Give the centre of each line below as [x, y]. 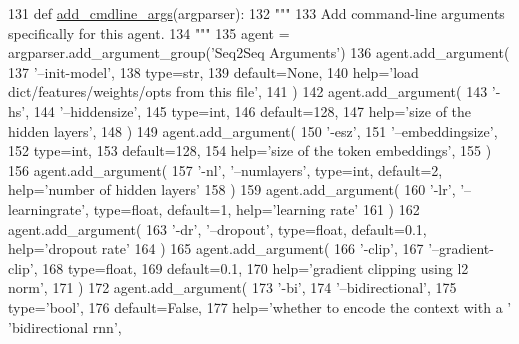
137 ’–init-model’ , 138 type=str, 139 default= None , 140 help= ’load [213, 71]
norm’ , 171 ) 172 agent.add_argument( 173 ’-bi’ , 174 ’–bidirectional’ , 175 [232, 287]
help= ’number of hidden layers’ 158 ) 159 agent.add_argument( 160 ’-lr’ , [232, 189]
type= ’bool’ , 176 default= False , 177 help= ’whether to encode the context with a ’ [260, 306]
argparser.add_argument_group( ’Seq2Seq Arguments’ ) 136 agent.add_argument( [259, 52]
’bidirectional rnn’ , [65, 326]
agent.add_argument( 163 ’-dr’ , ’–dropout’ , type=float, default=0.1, [217, 228]
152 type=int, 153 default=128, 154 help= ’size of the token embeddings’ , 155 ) [250, 150]
